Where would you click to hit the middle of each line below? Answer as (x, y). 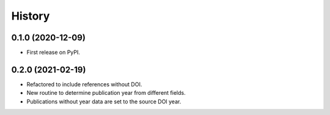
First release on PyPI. (53, 53)
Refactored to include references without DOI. (84, 84)
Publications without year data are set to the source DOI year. (104, 102)
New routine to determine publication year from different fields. (106, 93)
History (31, 16)
